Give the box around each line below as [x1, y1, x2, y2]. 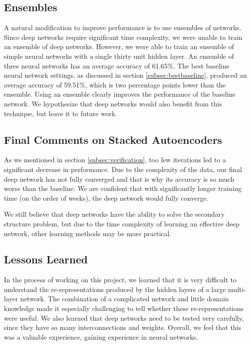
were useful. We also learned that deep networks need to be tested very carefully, [4, 312, 244, 323]
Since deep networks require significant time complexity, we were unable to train [4, 32, 243, 42]
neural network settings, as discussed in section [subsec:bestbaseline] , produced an [4, 70, 247, 80]
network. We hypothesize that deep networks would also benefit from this [4, 98, 222, 108]
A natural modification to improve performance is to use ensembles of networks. [4, 22, 241, 33]
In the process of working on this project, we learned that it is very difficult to [4, 275, 236, 285]
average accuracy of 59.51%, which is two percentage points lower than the [4, 79, 226, 89]
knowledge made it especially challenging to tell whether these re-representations [4, 303, 244, 313]
